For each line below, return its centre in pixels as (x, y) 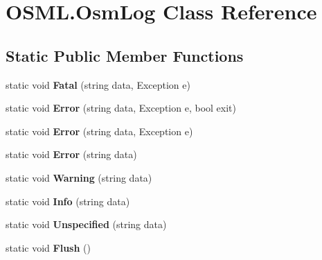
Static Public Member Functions (125, 55)
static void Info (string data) (68, 201)
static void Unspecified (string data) (86, 224)
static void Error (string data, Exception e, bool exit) (121, 108)
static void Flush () (48, 247)
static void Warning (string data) (79, 177)
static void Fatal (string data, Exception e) (98, 84)
